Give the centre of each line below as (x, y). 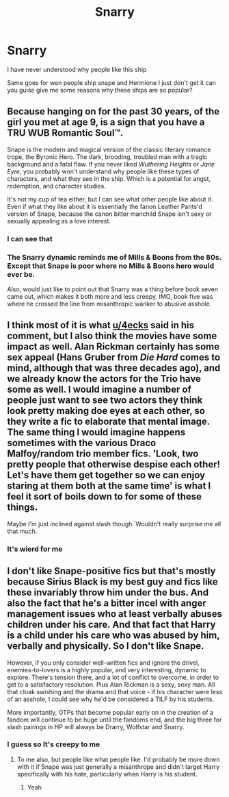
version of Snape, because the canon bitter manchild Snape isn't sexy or (109, 214)
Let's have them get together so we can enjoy (106, 475)
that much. (22, 531)
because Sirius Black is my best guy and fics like (113, 582)
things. (23, 507)
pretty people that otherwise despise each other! (114, 464)
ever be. (21, 274)
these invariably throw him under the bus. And (108, 592)
